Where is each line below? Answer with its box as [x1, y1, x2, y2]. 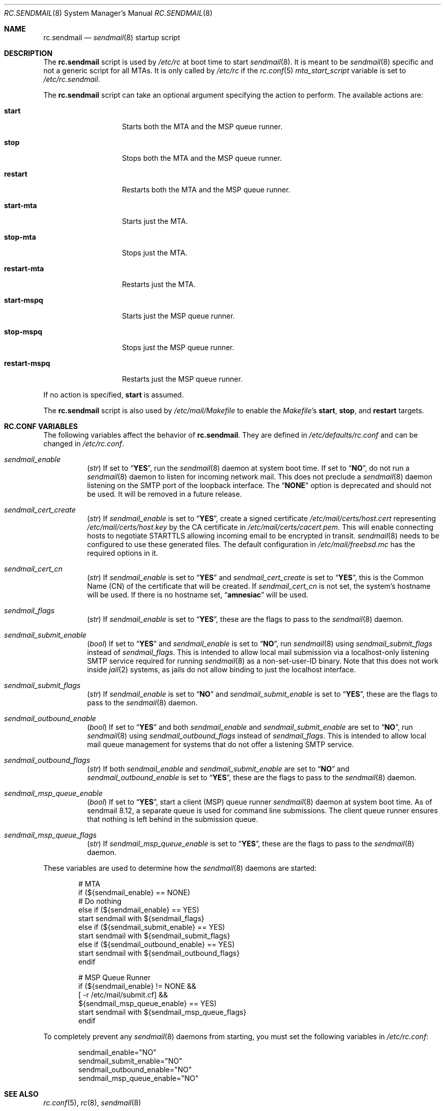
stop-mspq [4, 327, 43, 336]
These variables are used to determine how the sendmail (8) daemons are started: [43, 864, 317, 872]
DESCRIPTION [4, 49, 53, 58]
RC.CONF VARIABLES [4, 422, 78, 431]
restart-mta [4, 264, 44, 273]
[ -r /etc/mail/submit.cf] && [78, 990, 168, 999]
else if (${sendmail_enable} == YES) [78, 905, 200, 914]
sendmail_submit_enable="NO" [78, 1057, 182, 1065]
